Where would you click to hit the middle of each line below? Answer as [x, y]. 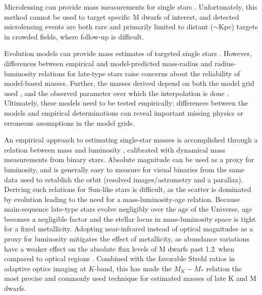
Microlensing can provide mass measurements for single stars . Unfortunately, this [131, 7]
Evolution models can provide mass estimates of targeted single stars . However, [128, 53]
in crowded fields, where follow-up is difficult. [74, 36]
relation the [224, 268]
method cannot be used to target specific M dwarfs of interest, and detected [122, 16]
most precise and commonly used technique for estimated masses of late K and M [130, 278]
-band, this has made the [133, 268]
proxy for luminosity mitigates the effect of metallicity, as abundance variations [127, 239]
